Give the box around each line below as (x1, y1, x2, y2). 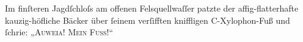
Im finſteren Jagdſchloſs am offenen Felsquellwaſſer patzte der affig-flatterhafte (5, 2, 299, 14)
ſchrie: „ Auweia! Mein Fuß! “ (5, 26, 114, 38)
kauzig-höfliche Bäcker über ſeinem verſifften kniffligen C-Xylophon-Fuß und (5, 13, 290, 26)
